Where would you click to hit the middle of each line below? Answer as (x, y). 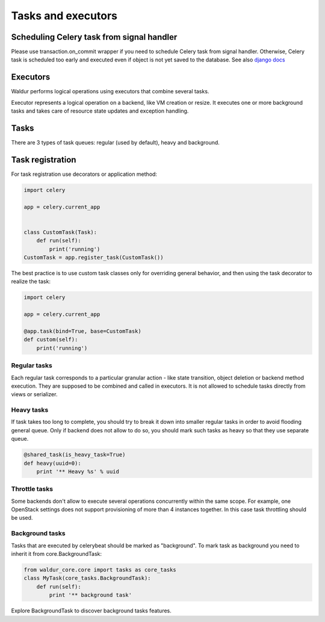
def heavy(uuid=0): (52, 463)
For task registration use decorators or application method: (84, 174)
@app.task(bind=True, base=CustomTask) (82, 331)
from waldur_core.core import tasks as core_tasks (100, 570)
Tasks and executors (64, 16)
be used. (22, 518)
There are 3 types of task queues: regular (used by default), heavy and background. (115, 143)
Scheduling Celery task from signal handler (94, 37)
